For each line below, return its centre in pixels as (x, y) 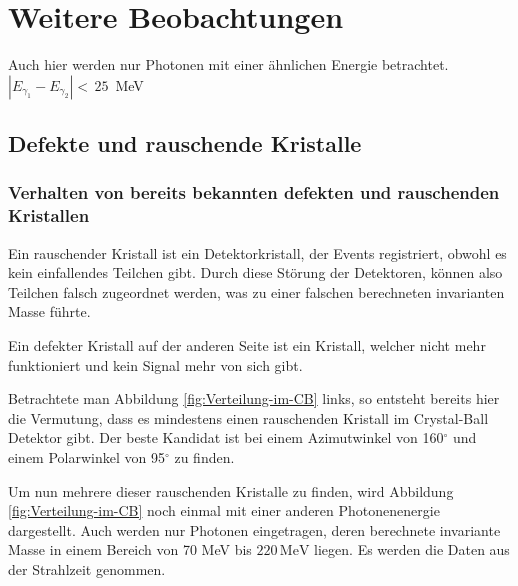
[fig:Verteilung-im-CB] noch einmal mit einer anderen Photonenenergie (224, 510)
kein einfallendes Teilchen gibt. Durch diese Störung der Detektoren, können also (255, 272)
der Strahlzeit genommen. (87, 568)
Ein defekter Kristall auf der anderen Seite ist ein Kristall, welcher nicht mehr (247, 345)
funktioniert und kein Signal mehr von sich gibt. (155, 364)
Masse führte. (49, 311)
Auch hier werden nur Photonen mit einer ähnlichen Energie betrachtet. (228, 64)
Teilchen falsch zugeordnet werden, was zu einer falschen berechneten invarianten (256, 291)
